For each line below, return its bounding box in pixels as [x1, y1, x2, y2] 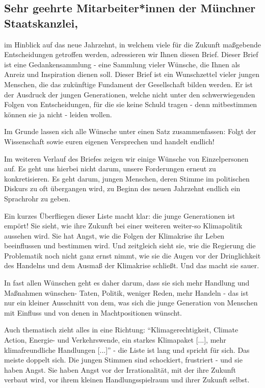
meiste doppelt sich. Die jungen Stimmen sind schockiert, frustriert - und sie [4, 354, 243, 365]
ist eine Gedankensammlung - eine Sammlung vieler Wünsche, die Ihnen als [4, 59, 240, 69]
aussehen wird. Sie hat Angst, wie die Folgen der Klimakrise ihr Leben [4, 230, 225, 241]
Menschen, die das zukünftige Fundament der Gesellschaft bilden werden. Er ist [4, 79, 253, 89]
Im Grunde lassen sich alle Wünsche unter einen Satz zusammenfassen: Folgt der [4, 126, 256, 137]
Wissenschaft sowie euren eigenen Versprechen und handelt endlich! [4, 136, 215, 146]
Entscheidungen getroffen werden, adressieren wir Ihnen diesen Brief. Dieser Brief [4, 49, 258, 60]
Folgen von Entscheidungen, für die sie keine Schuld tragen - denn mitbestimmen [4, 99, 257, 110]
